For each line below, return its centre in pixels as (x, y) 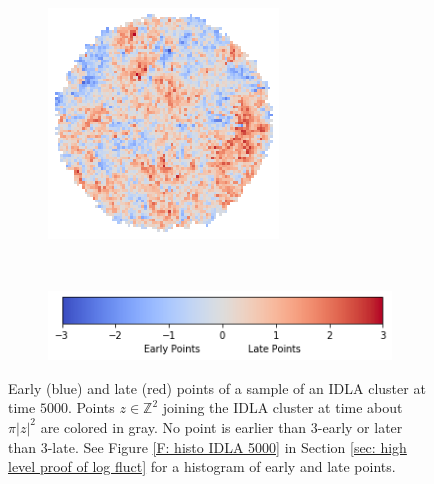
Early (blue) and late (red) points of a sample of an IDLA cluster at (217, 387)
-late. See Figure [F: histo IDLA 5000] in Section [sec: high (227, 446)
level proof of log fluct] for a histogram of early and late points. (202, 466)
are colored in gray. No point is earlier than (173, 426)
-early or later (360, 426)
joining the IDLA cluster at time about (282, 407)
